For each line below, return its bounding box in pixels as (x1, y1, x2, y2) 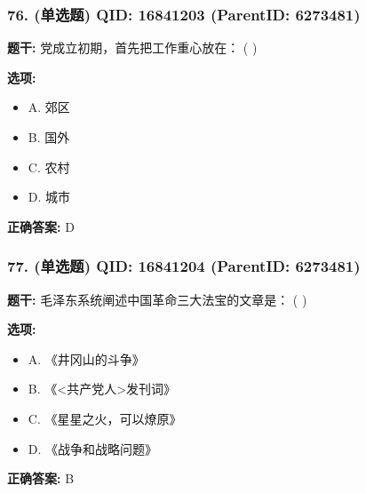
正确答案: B (7, 469, 75, 488)
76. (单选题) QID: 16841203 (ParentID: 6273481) (7, 3, 361, 25)
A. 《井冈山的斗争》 (28, 349, 145, 368)
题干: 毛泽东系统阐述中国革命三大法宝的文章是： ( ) (7, 290, 307, 308)
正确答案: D (7, 217, 75, 235)
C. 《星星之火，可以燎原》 (28, 409, 182, 427)
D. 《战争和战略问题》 (28, 439, 158, 457)
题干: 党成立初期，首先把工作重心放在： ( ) (7, 38, 258, 57)
